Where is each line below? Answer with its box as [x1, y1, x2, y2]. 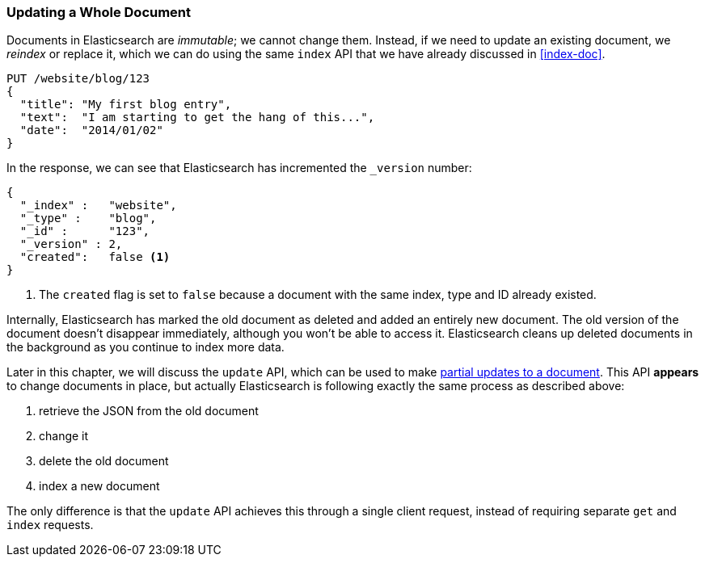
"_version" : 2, [19, 237, 123, 251]
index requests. [6, 518, 94, 532]
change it [39, 429, 89, 443]
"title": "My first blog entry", [19, 98, 232, 111]
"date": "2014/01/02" [19, 124, 163, 137]
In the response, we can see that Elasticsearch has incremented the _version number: [6, 161, 472, 175]
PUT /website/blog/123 [6, 72, 150, 86]
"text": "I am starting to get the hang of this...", [19, 111, 375, 124]
